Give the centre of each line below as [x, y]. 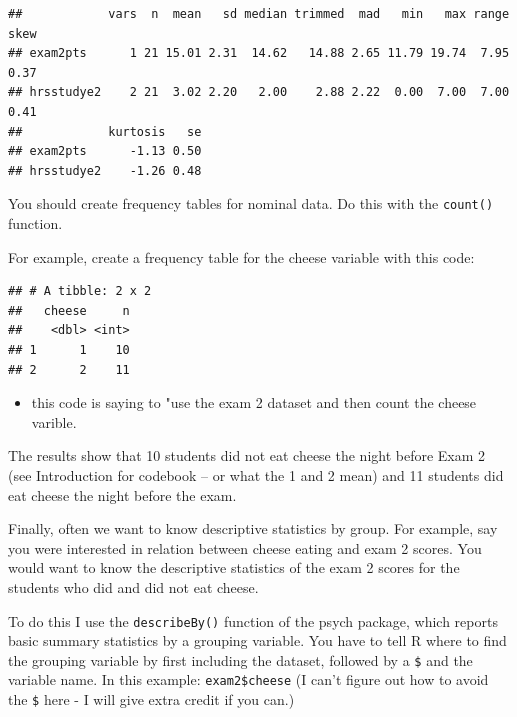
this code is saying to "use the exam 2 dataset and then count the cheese [254, 402]
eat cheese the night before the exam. [122, 494]
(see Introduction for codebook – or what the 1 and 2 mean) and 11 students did [256, 474]
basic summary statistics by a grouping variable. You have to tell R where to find [257, 640]
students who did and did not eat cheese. [133, 586]
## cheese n [69, 310]
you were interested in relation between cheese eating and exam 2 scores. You [245, 547]
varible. [54, 421]
